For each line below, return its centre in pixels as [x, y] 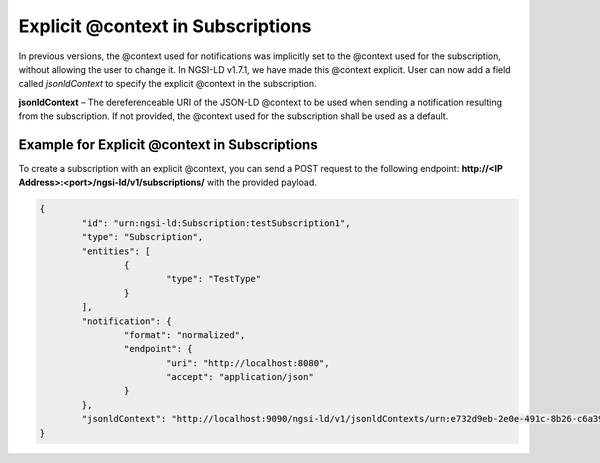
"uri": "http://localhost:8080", [247, 363]
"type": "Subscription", [142, 237]
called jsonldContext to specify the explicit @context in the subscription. [167, 84]
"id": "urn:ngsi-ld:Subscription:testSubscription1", [216, 223]
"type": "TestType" [213, 279]
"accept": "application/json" [239, 377]
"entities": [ [116, 251]
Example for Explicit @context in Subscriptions [168, 144]
